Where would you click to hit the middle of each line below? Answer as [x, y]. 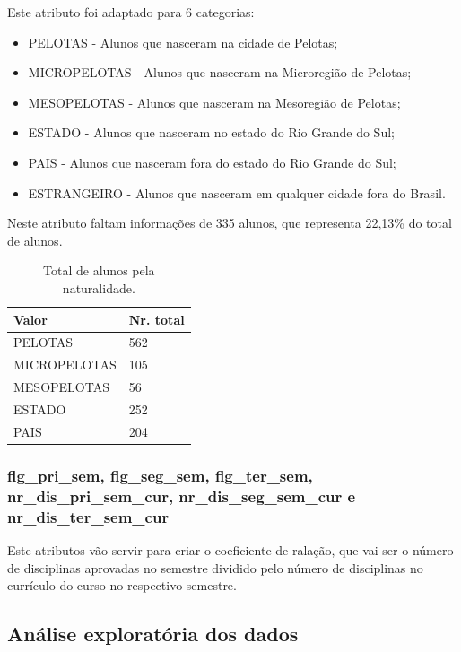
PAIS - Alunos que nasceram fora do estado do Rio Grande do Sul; [212, 162]
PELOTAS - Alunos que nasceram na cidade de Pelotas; [183, 42]
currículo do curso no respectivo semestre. [122, 585]
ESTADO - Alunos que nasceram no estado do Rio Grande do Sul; [211, 132]
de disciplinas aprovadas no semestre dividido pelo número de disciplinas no [215, 567]
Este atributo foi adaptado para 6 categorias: [131, 12]
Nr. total [157, 319]
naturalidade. [99, 287]
